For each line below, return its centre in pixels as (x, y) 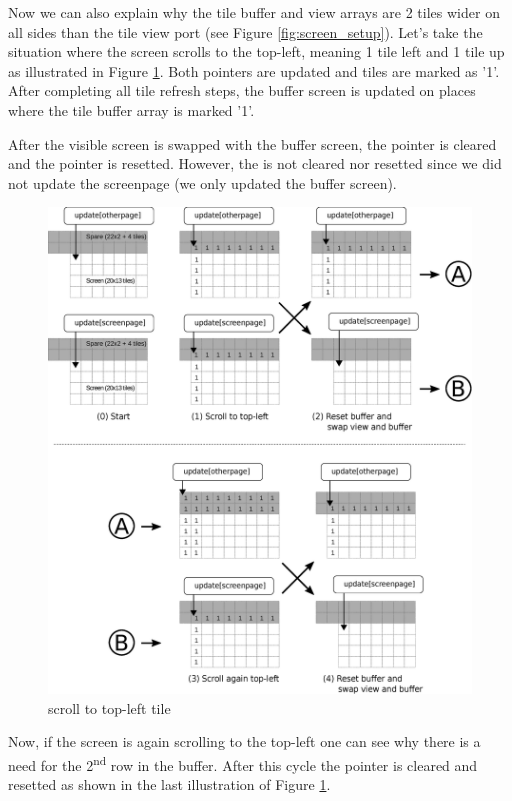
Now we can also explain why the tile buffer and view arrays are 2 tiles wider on (254, 12)
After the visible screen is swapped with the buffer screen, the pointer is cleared (252, 143)
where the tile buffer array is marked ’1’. (131, 109)
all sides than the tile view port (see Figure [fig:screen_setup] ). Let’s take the (245, 31)
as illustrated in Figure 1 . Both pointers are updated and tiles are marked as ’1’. (254, 70)
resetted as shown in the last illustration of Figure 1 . (169, 784)
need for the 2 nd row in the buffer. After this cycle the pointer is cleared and (243, 763)
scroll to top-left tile (109, 707)
